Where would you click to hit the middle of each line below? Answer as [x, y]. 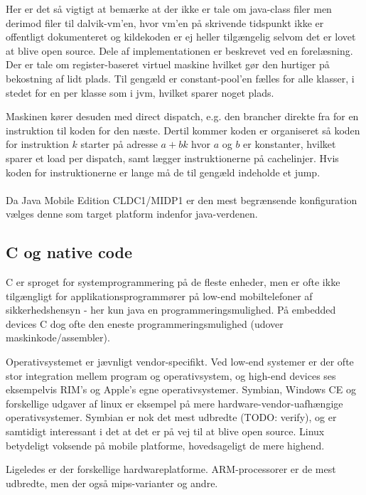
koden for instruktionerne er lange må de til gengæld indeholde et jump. [163, 172]
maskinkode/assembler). [58, 337]
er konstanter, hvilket [290, 144]
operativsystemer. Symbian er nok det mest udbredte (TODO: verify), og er [171, 417]
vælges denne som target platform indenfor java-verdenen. [132, 214]
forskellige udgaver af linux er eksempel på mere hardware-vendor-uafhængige [174, 403]
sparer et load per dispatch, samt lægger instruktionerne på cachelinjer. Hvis [172, 158]
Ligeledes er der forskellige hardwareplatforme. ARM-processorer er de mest [171, 469]
